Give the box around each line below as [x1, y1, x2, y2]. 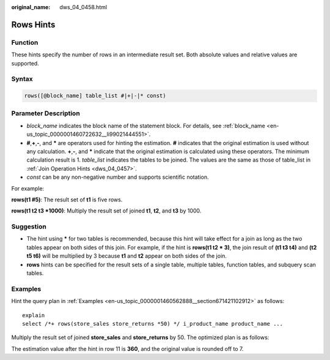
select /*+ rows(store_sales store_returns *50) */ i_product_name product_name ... [22, 320, 284, 327]
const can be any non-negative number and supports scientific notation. [26, 173, 209, 181]
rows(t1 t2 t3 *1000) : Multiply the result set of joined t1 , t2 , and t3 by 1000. [11, 207, 202, 214]
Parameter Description [11, 109, 81, 118]
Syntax [11, 75, 33, 83]
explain [22, 312, 45, 318]
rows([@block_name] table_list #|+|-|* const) [24, 92, 166, 99]
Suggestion [11, 222, 47, 231]
